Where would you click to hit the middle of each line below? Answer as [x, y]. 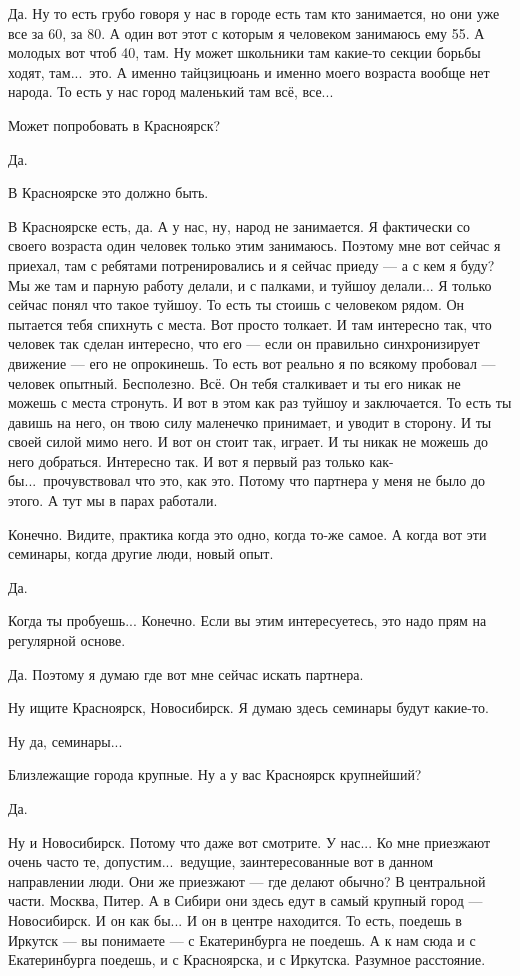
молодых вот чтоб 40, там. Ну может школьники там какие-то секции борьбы [244, 52]
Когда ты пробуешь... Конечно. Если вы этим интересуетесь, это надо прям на [247, 620]
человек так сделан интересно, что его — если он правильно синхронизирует [244, 343]
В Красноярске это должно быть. [108, 192]
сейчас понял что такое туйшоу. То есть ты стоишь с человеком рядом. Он [236, 304]
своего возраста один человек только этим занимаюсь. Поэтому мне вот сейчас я [254, 245]
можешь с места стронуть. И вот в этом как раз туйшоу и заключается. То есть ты [260, 402]
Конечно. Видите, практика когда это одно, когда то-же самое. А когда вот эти [247, 533]
